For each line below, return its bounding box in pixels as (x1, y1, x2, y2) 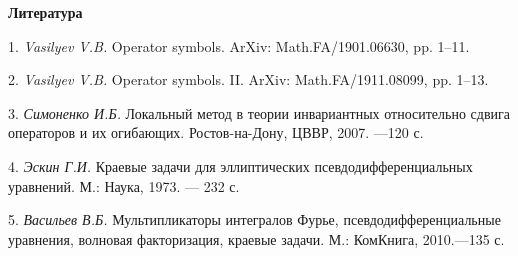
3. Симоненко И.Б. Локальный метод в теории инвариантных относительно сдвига (8, 102, 510, 123)
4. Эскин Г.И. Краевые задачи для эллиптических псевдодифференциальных (8, 155, 473, 176)
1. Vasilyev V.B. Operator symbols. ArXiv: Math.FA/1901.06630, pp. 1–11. (8, 35, 470, 56)
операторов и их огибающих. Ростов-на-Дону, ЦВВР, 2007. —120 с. (8, 122, 424, 143)
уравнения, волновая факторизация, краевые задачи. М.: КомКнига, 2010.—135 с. (8, 228, 505, 249)
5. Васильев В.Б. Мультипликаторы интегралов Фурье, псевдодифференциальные (8, 209, 501, 230)
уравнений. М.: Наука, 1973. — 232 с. (8, 175, 240, 196)
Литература (8, 2, 83, 22)
